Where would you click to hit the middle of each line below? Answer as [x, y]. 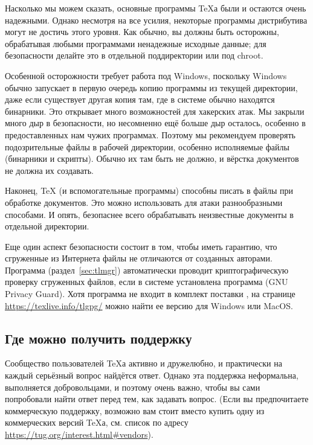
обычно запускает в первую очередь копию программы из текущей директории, [151, 87]
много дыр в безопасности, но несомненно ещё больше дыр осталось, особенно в [155, 123]
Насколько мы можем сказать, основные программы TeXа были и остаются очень [156, 8]
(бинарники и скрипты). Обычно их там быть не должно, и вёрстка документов [152, 158]
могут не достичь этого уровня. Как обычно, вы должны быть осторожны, [142, 32]
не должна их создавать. [49, 170]
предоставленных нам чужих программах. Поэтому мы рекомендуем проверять [150, 134]
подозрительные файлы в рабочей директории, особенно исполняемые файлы [147, 146]
